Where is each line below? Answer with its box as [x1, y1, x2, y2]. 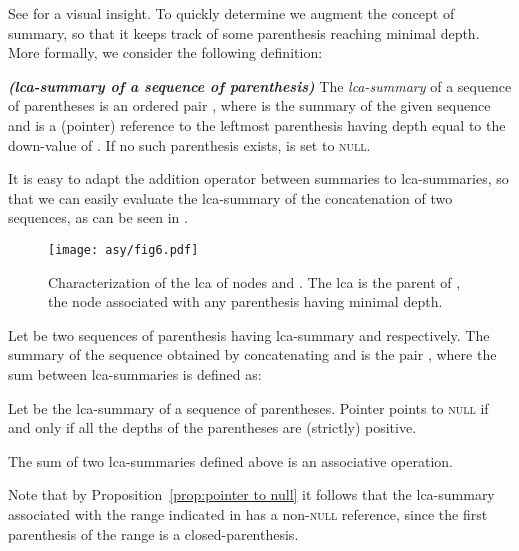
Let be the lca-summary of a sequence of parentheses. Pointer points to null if [8, 397, 489, 418]
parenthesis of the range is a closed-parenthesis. [8, 523, 299, 544]
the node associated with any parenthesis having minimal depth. [48, 291, 443, 312]
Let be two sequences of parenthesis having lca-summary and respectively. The [8, 324, 490, 345]
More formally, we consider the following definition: [8, 42, 323, 63]
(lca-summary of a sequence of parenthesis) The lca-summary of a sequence [8, 75, 512, 96]
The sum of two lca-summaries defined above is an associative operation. [8, 450, 453, 471]
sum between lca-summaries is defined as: [8, 363, 262, 384]
